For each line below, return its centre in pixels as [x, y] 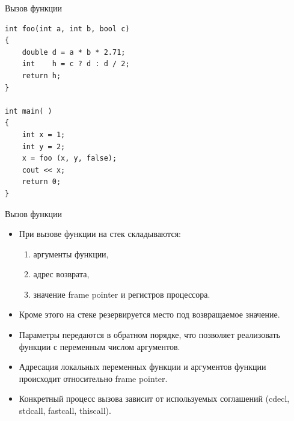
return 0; [41, 182]
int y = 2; [44, 146]
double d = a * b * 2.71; [74, 52]
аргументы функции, [71, 254]
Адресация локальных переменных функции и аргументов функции [142, 367]
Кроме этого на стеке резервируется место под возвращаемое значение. [149, 314]
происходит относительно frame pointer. [93, 378]
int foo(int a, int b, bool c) [67, 29]
